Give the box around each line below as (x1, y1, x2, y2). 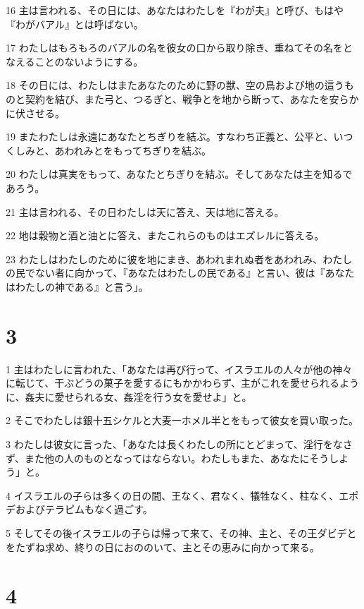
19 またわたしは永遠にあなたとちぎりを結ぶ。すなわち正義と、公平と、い (6, 129, 344, 144)
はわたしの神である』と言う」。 (6, 279, 149, 294)
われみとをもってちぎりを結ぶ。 (64, 143, 212, 157)
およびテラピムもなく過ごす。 (15, 502, 153, 517)
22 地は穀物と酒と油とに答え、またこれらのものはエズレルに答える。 (6, 228, 325, 243)
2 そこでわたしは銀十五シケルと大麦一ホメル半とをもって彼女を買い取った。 (6, 413, 358, 428)
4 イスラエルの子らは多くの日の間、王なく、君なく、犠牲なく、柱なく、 (6, 488, 339, 502)
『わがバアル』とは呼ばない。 (6, 16, 144, 31)
